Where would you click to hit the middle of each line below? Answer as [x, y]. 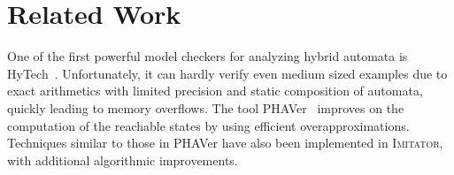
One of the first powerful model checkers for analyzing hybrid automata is [208, 56]
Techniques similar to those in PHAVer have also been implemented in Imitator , [225, 143]
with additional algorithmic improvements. [123, 160]
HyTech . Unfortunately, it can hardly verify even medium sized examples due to [227, 73]
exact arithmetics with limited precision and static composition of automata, [215, 91]
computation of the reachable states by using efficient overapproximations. [208, 125]
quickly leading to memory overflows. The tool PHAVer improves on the [206, 107]
